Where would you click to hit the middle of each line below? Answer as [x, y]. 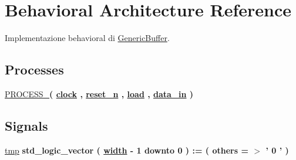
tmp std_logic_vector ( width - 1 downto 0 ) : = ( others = [127, 150]
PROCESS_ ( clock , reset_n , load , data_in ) [99, 93]
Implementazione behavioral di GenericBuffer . [87, 38]
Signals [26, 125]
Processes [34, 69]
